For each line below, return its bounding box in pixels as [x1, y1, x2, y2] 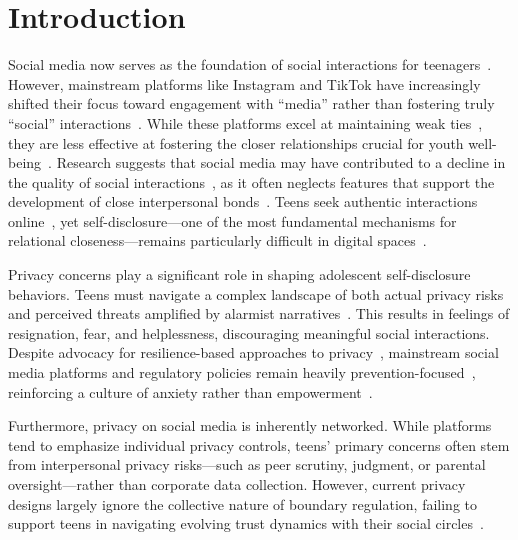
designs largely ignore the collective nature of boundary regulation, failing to [8, 493, 478, 514]
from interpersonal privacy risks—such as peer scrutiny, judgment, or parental [8, 454, 486, 475]
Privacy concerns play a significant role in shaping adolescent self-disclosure [8, 264, 471, 285]
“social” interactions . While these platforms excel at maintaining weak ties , [8, 112, 483, 133]
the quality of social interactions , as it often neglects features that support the [8, 171, 495, 192]
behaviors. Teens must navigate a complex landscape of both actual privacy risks [8, 283, 504, 304]
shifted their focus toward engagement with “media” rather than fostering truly [8, 93, 495, 114]
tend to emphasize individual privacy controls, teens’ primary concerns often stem [8, 434, 510, 455]
